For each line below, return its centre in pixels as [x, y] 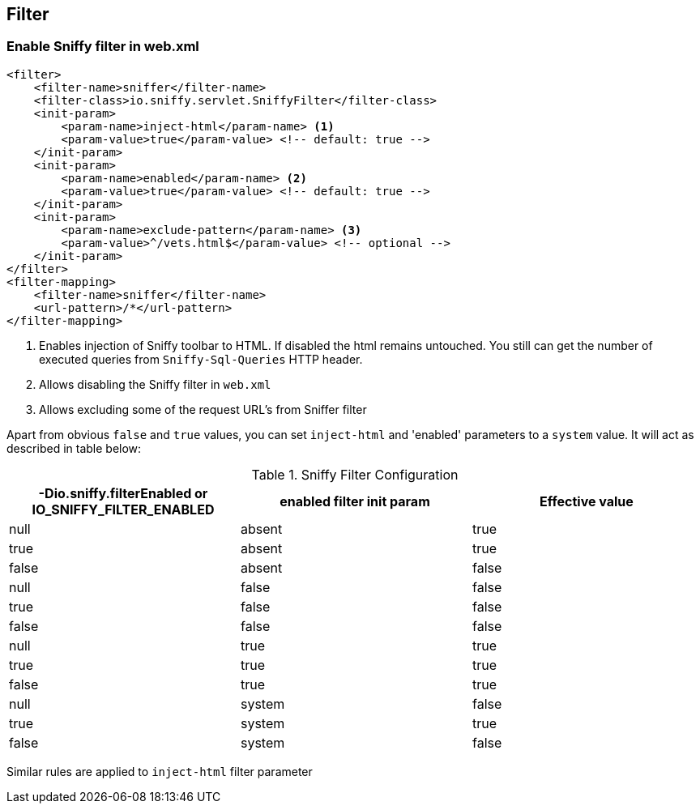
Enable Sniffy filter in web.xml [103, 47]
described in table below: [74, 448]
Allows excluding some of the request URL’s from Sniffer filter [203, 409]
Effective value [587, 501]
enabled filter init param [355, 501]
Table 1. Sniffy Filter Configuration [355, 474]
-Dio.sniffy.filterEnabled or [123, 493]
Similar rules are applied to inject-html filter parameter [160, 771]
